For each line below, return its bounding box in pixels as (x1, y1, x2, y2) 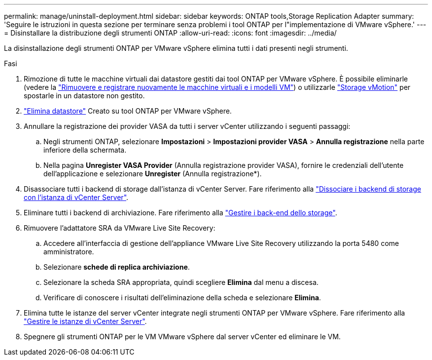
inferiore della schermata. (43, 146, 127, 154)
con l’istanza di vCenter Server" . (24, 193, 129, 201)
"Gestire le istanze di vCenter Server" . (24, 317, 147, 325)
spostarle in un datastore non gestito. (24, 91, 145, 100)
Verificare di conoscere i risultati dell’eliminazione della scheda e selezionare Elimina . (43, 293, 321, 302)
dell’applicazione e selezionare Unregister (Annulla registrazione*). (43, 169, 262, 178)
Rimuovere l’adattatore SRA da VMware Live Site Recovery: (24, 224, 216, 232)
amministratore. (43, 247, 94, 256)
